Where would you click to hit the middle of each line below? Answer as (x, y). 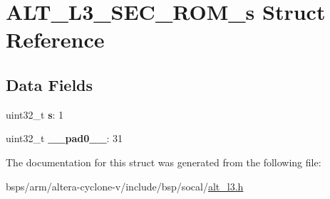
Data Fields (50, 84)
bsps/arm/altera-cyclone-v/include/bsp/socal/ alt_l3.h (125, 186)
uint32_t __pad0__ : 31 (65, 138)
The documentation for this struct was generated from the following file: (164, 162)
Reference (55, 39)
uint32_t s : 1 (35, 114)
